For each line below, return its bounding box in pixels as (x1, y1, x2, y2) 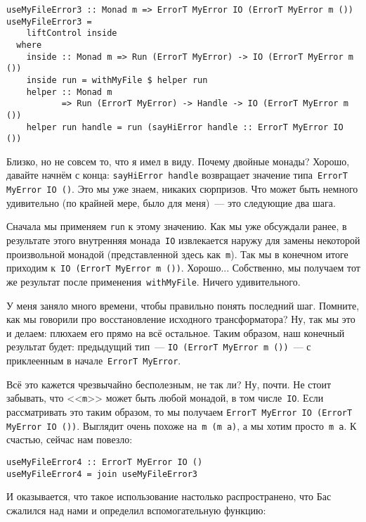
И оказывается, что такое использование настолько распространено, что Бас (6, 489, 332, 504)
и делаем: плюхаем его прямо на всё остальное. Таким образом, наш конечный (6, 325, 345, 340)
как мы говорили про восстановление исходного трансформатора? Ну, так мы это (6, 312, 355, 326)
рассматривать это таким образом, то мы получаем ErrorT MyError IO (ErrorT (6, 405, 353, 419)
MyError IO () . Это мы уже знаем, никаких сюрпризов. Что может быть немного (6, 182, 358, 196)
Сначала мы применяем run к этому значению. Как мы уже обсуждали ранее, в (6, 219, 347, 234)
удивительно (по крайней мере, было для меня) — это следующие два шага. (6, 195, 336, 210)
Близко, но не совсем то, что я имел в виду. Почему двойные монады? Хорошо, (6, 153, 350, 168)
